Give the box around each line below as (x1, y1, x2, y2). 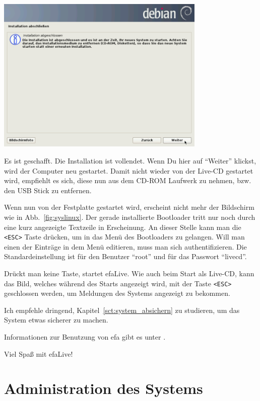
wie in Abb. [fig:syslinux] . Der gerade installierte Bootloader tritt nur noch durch (4, 212, 255, 222)
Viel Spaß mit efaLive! (4, 348, 73, 359)
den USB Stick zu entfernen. (4, 185, 92, 195)
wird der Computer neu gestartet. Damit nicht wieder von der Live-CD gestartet (4, 165, 253, 176)
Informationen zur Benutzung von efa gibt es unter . (4, 332, 166, 342)
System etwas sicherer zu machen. (4, 314, 108, 325)
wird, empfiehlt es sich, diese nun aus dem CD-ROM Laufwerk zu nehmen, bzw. (4, 175, 251, 186)
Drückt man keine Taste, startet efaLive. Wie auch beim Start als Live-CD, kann (4, 268, 254, 279)
